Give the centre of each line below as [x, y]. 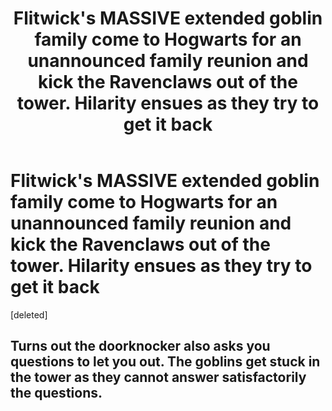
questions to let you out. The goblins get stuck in [165, 362]
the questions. [56, 393]
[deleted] [29, 314]
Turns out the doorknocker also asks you [140, 346]
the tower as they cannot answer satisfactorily [158, 377]
